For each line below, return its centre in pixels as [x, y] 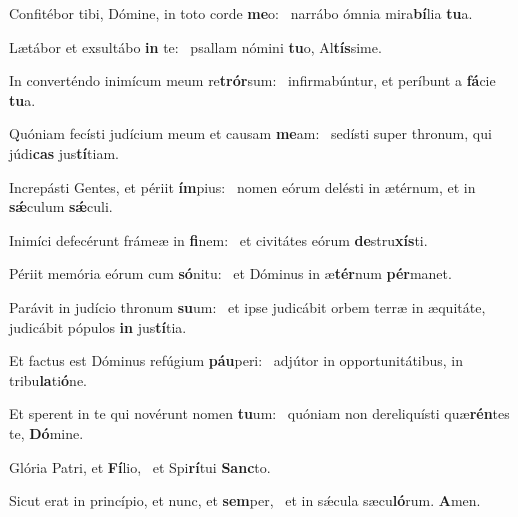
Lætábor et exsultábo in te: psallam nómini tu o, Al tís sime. [195, 46]
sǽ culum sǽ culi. [61, 206]
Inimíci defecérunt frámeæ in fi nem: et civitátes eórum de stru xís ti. [218, 239]
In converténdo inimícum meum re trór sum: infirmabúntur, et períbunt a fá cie [252, 80]
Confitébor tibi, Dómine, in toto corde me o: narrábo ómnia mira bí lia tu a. [241, 13]
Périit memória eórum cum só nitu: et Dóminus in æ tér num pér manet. [230, 273]
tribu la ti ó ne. [48, 379]
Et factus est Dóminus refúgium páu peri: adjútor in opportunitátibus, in [236, 360]
